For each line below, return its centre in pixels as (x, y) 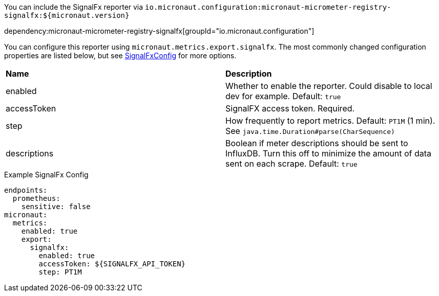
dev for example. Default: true (283, 96)
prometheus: (36, 198)
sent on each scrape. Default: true (291, 164)
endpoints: (26, 190)
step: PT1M (60, 272)
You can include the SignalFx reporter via (74, 7)
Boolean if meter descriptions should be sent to (317, 143)
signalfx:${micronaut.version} (67, 15)
